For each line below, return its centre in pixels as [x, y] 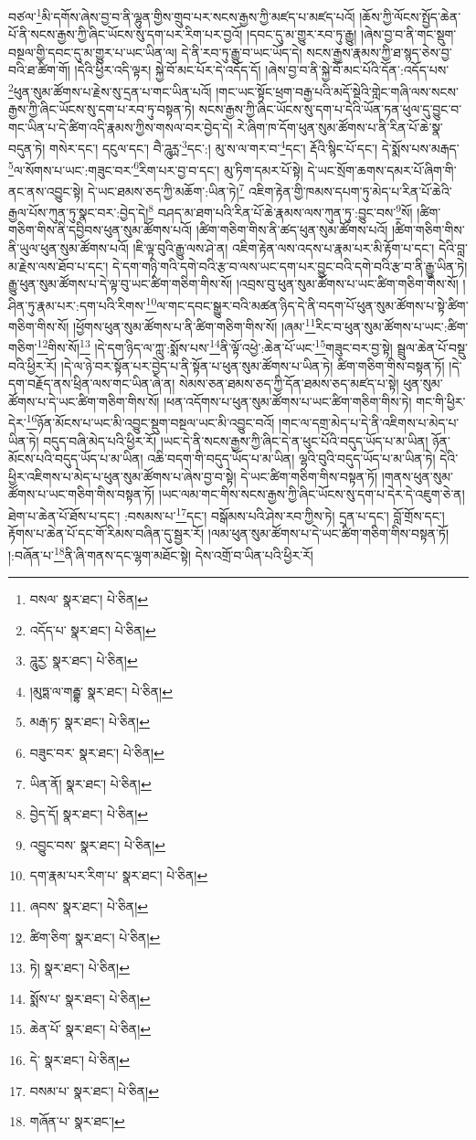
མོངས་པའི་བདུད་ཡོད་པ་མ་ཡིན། [76, 458]
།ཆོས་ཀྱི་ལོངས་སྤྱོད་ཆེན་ [410, 16]
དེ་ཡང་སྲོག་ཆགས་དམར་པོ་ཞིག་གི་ [382, 170]
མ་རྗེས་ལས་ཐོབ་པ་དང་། [58, 266]
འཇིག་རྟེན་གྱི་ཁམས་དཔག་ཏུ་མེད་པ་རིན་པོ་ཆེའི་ [350, 191]
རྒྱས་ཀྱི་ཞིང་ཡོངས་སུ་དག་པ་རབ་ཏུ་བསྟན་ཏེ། [101, 109]
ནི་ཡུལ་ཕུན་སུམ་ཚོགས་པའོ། [69, 248]
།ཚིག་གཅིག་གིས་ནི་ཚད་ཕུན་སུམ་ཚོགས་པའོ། [292, 230]
